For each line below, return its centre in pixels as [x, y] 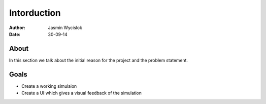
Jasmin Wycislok [65, 28]
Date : [15, 34]
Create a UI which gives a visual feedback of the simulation [82, 93]
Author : [17, 28]
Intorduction [35, 13]
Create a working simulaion [49, 86]
